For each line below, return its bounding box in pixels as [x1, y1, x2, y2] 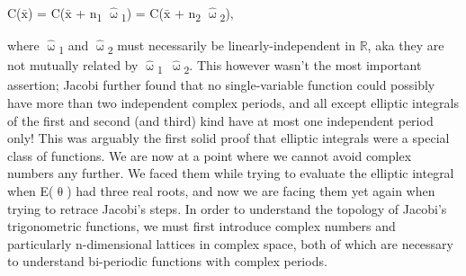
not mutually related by [7, 56, 139, 75]
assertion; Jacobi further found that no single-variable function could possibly [7, 76, 435, 94]
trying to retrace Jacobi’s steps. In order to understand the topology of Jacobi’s [7, 199, 447, 218]
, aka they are [367, 36, 444, 55]
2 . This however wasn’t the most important [184, 56, 422, 77]
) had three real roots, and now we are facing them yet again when [67, 181, 435, 200]
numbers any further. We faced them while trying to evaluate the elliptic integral [7, 164, 454, 183]
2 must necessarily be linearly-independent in [107, 36, 355, 57]
